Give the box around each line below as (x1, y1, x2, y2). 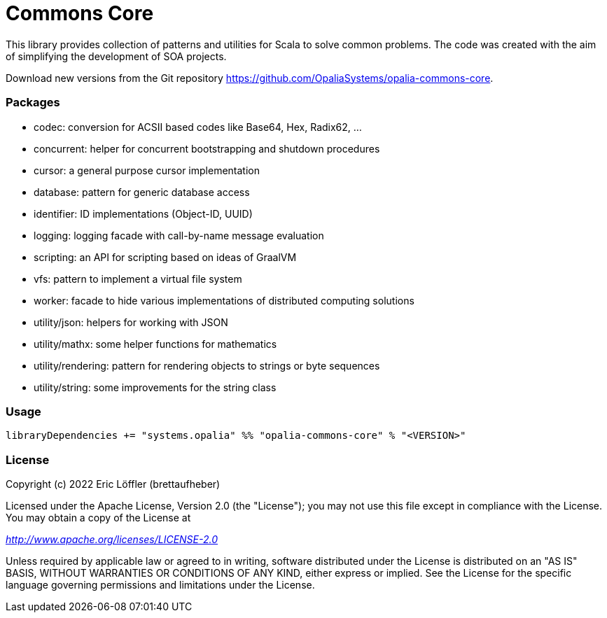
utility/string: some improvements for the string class (34, 381, 277, 393)
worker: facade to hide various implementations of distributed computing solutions (34, 294, 414, 307)
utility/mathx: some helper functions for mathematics (34, 337, 277, 350)
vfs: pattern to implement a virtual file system (34, 272, 242, 285)
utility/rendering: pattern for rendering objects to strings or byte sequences (34, 359, 380, 372)
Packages (6, 95, 60, 110)
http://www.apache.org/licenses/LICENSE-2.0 (6, 533, 218, 545)
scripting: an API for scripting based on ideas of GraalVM (34, 251, 297, 263)
